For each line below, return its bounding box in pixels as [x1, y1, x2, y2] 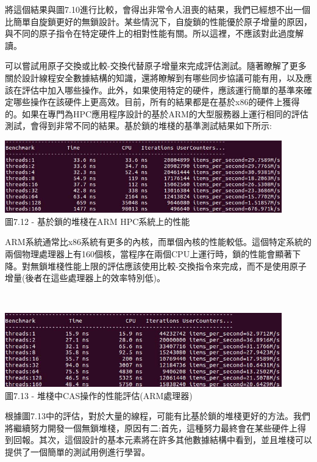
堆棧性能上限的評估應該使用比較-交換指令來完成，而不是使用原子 [47, 259, 307, 272]
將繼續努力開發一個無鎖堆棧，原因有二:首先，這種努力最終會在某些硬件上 [5, 421, 297, 434]
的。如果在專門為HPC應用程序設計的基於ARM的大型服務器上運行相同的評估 [5, 107, 308, 120]
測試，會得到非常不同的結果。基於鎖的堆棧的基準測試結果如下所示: [5, 119, 272, 132]
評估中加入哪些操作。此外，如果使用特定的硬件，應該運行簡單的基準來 [21, 83, 304, 96]
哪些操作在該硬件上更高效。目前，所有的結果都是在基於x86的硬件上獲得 [13, 95, 300, 108]
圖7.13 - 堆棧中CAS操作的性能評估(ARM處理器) [5, 389, 193, 402]
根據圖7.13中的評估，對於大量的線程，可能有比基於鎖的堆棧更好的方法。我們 [5, 409, 310, 422]
